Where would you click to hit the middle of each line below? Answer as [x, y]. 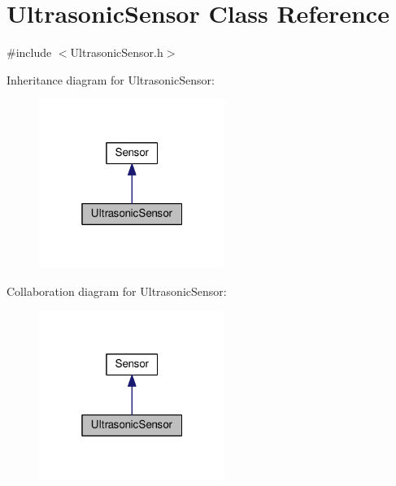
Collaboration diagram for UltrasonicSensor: [117, 291]
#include [29, 52]
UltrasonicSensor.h [117, 52]
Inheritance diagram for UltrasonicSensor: [111, 79]
